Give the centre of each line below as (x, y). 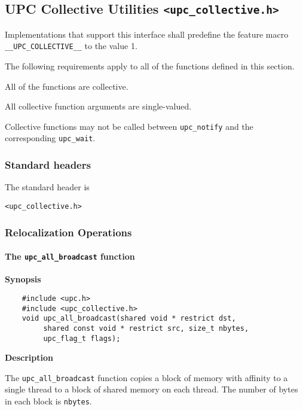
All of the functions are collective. (67, 86)
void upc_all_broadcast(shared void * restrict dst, (129, 319)
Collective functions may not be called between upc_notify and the (129, 126)
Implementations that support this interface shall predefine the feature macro (147, 34)
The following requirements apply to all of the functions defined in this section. (150, 66)
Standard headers (48, 165)
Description (29, 357)
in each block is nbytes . (48, 401)
